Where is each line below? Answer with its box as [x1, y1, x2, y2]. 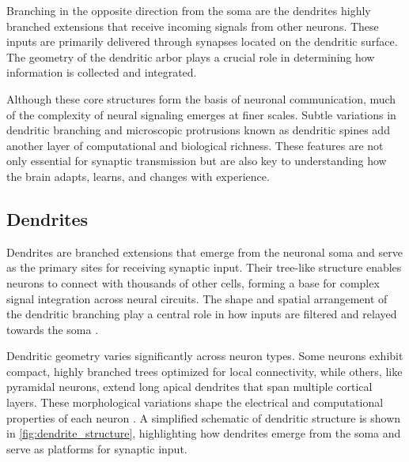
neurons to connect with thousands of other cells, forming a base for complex [6, 274, 380, 291]
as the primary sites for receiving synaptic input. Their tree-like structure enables [6, 259, 402, 276]
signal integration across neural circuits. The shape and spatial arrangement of [6, 290, 388, 306]
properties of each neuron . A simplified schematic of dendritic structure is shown [6, 409, 401, 426]
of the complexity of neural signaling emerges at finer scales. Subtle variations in [6, 106, 396, 122]
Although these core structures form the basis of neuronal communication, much [6, 90, 396, 107]
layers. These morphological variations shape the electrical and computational [6, 394, 384, 411]
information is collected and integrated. [6, 64, 197, 81]
